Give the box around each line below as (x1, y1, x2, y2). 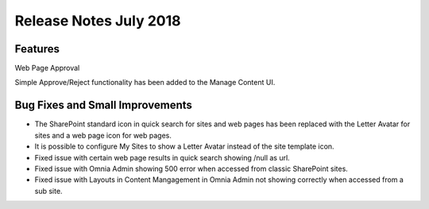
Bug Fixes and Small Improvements (14, 99, 192, 112)
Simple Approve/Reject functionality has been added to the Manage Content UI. (14, 78, 276, 87)
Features (14, 42, 60, 56)
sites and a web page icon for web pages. (34, 130, 172, 140)
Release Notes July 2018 (14, 12, 181, 29)
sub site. (34, 186, 63, 195)
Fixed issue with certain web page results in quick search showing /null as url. (34, 153, 290, 162)
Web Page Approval (14, 64, 80, 73)
